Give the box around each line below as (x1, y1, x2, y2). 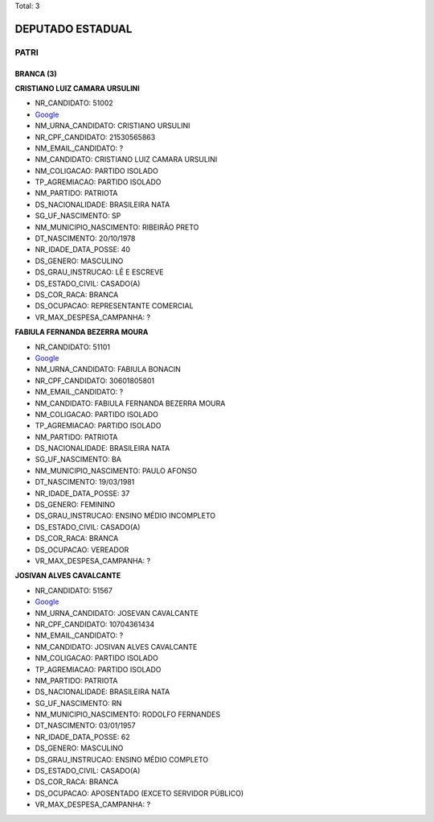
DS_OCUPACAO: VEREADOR (35, 544, 129, 555)
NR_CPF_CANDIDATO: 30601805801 (35, 375, 155, 386)
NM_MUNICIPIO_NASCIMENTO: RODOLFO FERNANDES (35, 709, 221, 720)
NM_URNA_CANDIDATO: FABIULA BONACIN (35, 365, 181, 374)
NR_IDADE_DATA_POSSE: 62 (35, 732, 130, 741)
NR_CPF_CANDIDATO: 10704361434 (35, 619, 155, 629)
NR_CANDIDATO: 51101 (35, 342, 111, 352)
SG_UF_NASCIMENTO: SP (35, 211, 121, 221)
